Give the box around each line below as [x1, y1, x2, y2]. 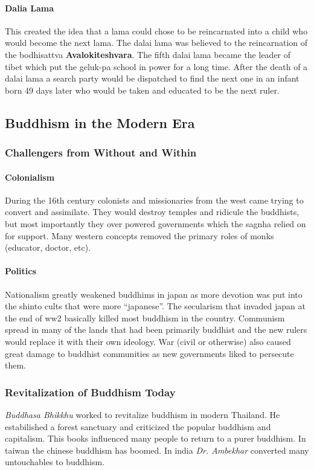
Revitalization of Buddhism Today [5, 384, 176, 399]
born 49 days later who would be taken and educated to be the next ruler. [5, 83, 280, 96]
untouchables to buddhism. [5, 456, 105, 468]
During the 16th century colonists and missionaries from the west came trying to [5, 193, 304, 206]
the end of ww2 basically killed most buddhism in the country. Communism [5, 311, 285, 324]
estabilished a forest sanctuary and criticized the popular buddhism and [5, 420, 271, 433]
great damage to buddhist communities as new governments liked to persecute [5, 347, 294, 359]
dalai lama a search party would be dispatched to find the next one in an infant [5, 72, 300, 85]
